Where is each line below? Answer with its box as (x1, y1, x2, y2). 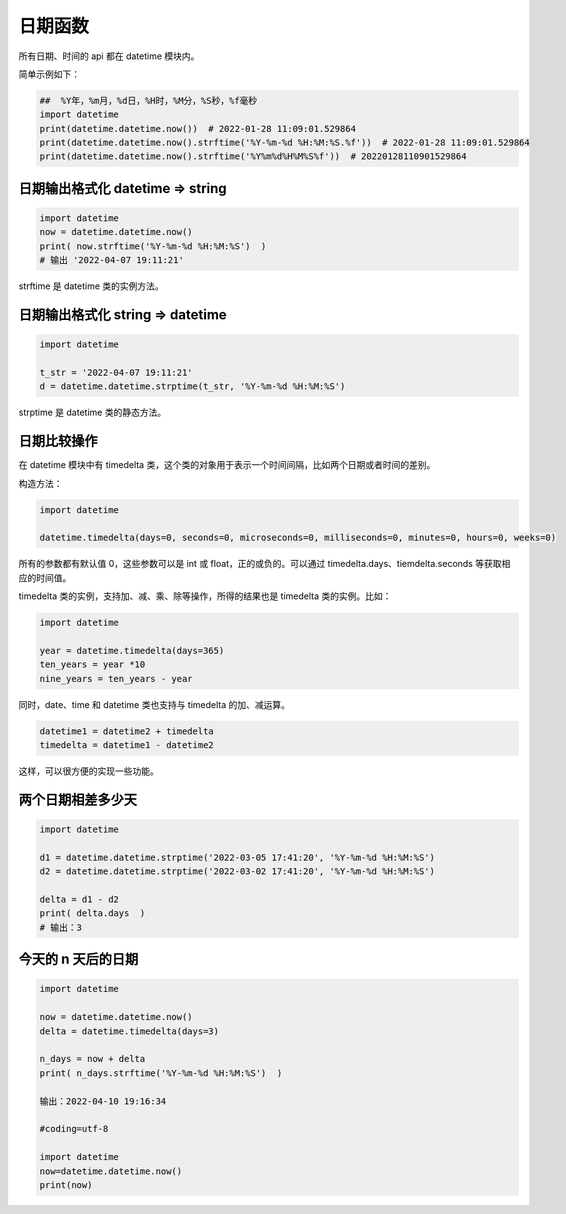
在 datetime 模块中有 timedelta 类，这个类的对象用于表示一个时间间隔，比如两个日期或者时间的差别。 (18, 459, 436, 471)
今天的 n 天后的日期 (18, 951, 139, 968)
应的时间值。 (18, 571, 72, 584)
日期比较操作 (18, 433, 98, 450)
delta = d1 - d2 (39, 894, 120, 905)
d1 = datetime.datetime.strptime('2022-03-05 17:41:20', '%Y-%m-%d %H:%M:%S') (39, 851, 435, 863)
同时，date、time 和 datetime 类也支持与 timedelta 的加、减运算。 (18, 698, 290, 710)
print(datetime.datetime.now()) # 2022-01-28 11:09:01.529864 (39, 123, 357, 134)
